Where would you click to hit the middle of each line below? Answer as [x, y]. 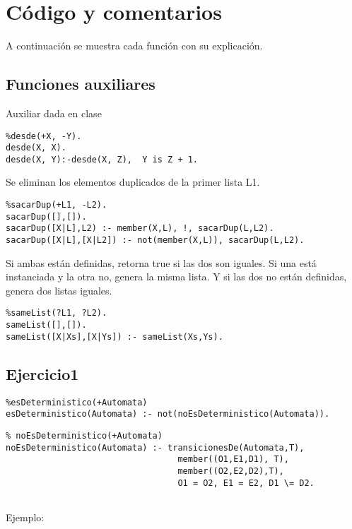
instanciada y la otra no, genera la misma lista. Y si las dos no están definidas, [176, 277]
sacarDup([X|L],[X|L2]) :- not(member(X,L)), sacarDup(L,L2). [155, 240]
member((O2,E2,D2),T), [231, 471]
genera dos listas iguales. [59, 290]
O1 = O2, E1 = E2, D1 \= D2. [246, 483]
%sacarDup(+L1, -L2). [57, 205]
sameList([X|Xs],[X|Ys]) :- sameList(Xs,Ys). [115, 337]
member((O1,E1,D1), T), [233, 459]
